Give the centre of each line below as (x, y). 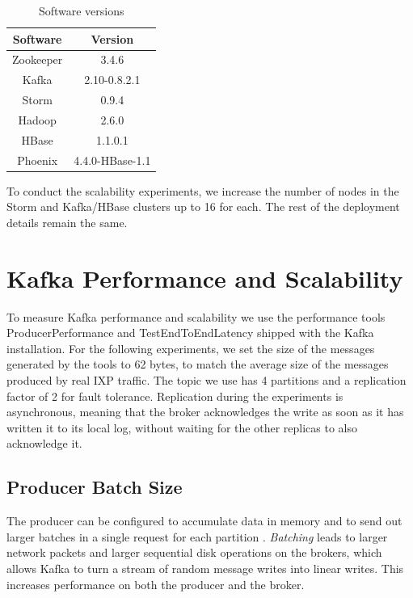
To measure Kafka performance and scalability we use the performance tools (196, 316)
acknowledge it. (44, 443)
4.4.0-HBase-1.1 (112, 160)
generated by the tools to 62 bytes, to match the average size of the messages (198, 364)
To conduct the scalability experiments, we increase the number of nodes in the (203, 190)
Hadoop (37, 119)
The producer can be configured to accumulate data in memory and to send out (204, 521)
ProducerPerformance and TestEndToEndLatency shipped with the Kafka (190, 333)
